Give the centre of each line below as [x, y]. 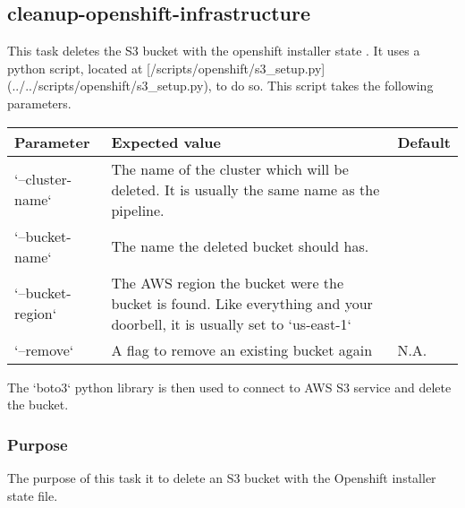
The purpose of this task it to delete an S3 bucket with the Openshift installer [222, 477]
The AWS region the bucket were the [228, 282]
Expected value [166, 142]
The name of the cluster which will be [230, 168]
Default [424, 142]
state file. [33, 495]
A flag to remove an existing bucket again [242, 349]
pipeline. [138, 210]
